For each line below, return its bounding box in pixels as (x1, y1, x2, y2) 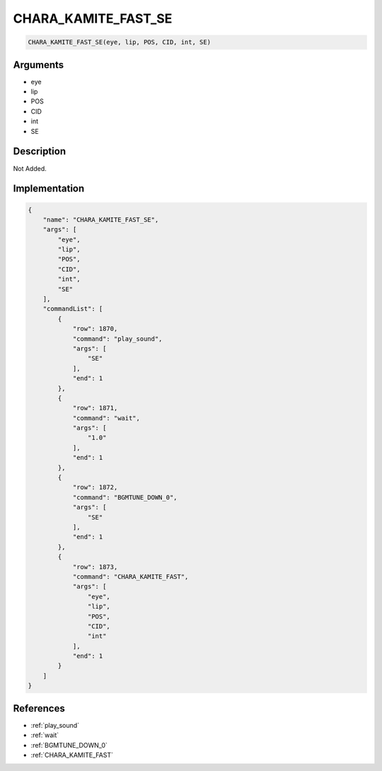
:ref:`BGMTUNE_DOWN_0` (30, 741, 108, 749)
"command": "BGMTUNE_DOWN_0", (72, 493, 178, 501)
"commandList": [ (42, 305, 103, 313)
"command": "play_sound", (72, 334, 163, 343)
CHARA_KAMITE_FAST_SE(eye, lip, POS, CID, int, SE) (28, 38, 212, 46)
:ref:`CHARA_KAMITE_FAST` (30, 750, 113, 759)
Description (13, 145, 66, 157)
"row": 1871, (72, 404, 118, 412)
